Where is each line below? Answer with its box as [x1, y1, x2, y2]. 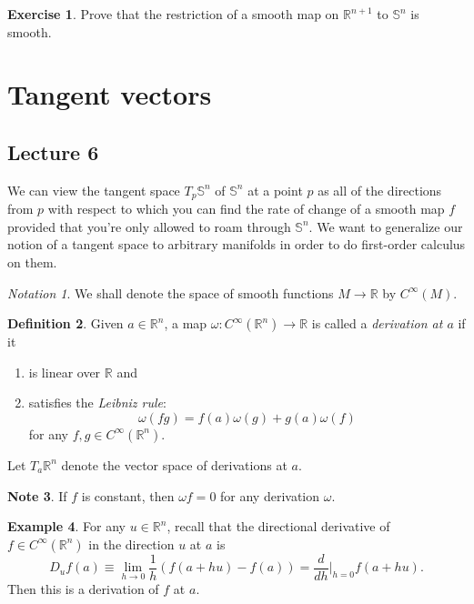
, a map [164, 314, 207, 333]
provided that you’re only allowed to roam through [7, 216, 291, 236]
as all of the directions [318, 180, 442, 199]
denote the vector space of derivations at [61, 455, 287, 474]
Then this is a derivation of [7, 579, 159, 598]
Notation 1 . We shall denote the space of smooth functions [7, 283, 334, 302]
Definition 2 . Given [7, 314, 124, 333]
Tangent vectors [7, 75, 212, 113]
